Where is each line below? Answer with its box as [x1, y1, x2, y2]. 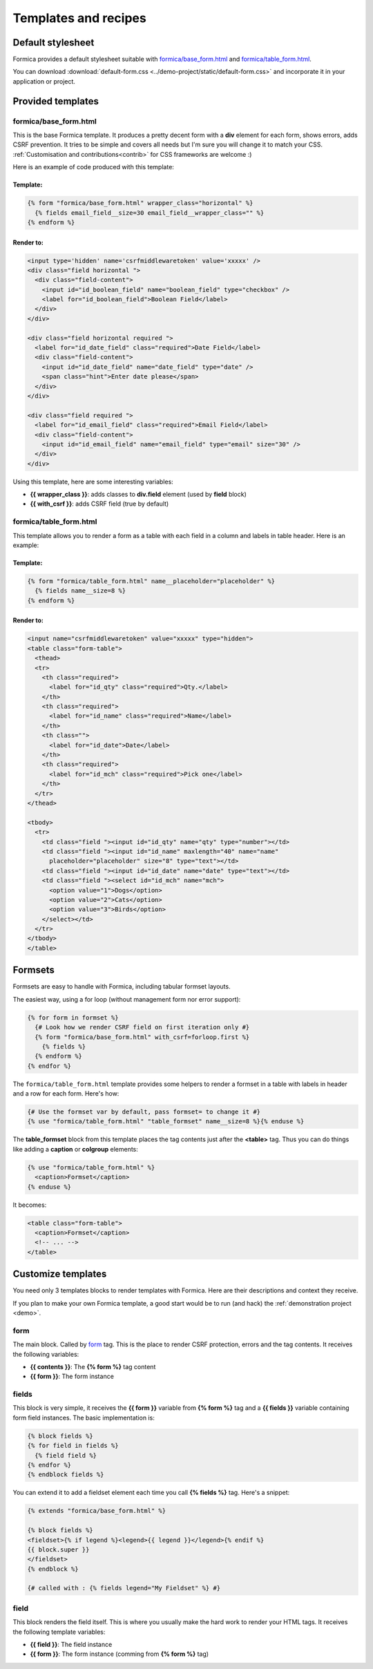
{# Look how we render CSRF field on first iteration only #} [35, 1023, 250, 1031]
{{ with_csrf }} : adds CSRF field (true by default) [30, 499, 169, 508]
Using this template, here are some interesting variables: [12, 477, 174, 486]
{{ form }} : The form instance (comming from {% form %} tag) [30, 1650, 209, 1658]
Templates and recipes [12, 10, 146, 26]
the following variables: [12, 1350, 79, 1358]
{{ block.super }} [27, 1545, 90, 1554]
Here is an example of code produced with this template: [12, 163, 174, 171]
